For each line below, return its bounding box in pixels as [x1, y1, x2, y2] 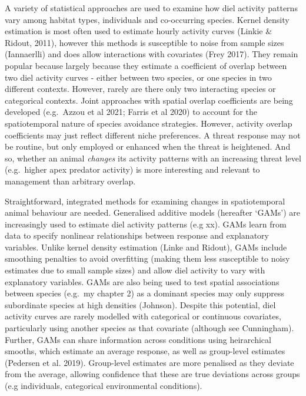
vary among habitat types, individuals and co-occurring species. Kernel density [5, 13, 290, 25]
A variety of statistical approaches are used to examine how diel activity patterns [5, 2, 298, 14]
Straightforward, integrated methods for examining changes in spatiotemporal [5, 194, 285, 207]
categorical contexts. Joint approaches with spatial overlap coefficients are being [5, 94, 293, 106]
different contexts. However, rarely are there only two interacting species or [5, 82, 276, 95]
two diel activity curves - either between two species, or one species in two [5, 71, 272, 83]
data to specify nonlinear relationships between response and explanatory [5, 229, 269, 242]
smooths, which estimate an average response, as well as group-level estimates [5, 345, 285, 357]
